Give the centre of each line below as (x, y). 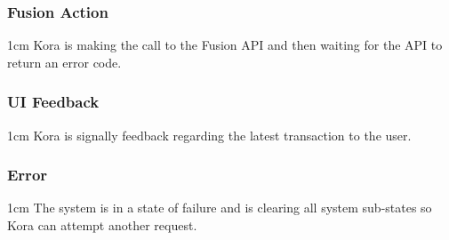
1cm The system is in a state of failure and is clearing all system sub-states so (220, 208)
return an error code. (64, 62)
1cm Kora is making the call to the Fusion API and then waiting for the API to (225, 45)
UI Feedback (53, 102)
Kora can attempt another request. (102, 225)
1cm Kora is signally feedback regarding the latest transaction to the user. (209, 135)
